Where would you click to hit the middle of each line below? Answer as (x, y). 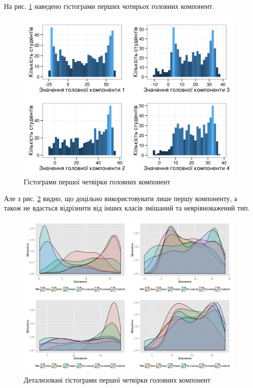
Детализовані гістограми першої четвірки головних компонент (117, 380)
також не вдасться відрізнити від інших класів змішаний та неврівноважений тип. (127, 208)
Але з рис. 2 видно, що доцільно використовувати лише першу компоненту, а (121, 198)
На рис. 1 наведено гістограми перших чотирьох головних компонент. (109, 6)
